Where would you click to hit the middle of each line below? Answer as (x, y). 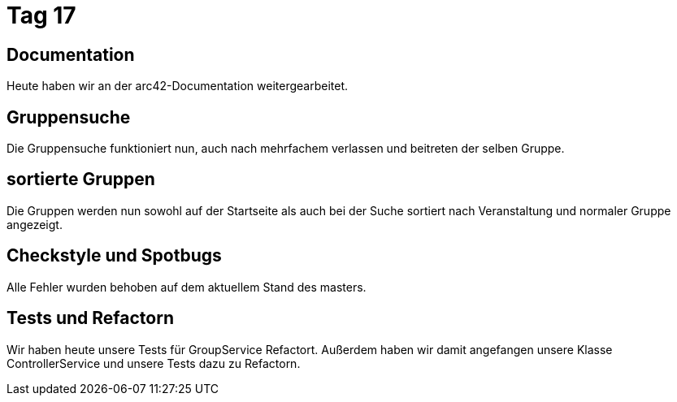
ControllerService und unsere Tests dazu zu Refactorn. (154, 363)
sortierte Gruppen (81, 179)
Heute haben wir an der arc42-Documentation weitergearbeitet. (177, 86)
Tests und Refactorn (90, 318)
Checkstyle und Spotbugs (114, 256)
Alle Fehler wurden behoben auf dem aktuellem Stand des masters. (187, 287)
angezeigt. (35, 224)
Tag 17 (41, 15)
